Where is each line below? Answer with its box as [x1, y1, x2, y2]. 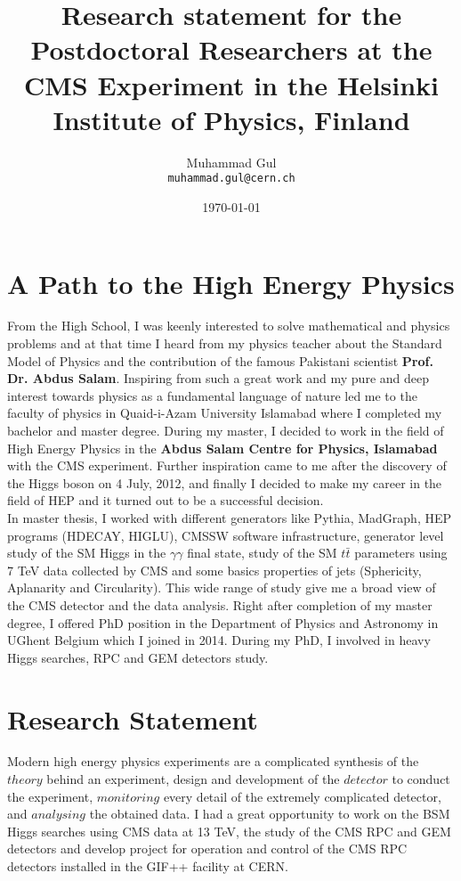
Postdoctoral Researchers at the [30, 31, 433, 68]
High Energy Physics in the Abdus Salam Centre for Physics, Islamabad [7, 438, 438, 457]
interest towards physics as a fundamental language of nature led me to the [7, 386, 417, 404]
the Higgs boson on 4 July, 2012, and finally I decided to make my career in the [7, 473, 442, 492]
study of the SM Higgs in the [7, 543, 166, 562]
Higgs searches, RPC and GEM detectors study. [7, 648, 269, 666]
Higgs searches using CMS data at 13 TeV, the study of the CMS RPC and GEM [7, 821, 451, 840]
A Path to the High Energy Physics [7, 265, 455, 301]
